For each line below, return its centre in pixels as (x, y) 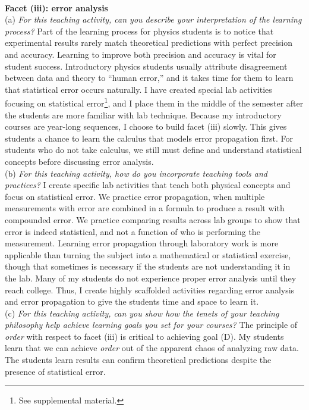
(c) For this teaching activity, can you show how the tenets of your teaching (142, 313)
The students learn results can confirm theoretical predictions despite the (138, 360)
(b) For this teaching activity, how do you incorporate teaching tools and (136, 173)
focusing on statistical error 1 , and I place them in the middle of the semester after (154, 102)
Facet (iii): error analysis (56, 7)
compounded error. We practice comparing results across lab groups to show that (153, 219)
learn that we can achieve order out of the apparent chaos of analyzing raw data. (152, 348)
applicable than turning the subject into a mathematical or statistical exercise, (148, 254)
